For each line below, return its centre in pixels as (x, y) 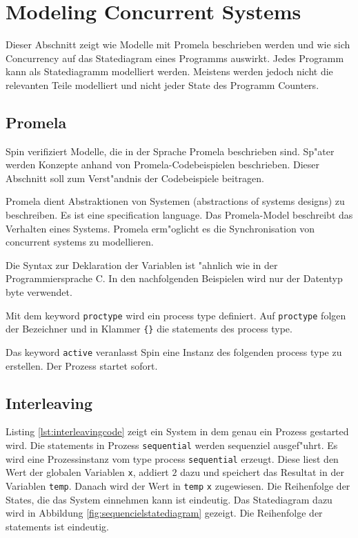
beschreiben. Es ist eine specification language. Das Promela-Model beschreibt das (179, 215)
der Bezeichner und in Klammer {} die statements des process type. (149, 329)
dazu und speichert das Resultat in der (262, 472)
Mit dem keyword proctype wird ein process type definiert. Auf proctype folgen (176, 315)
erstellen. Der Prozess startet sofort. (82, 365)
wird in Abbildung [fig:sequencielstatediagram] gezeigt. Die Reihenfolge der (164, 513)
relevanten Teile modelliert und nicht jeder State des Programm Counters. (162, 84)
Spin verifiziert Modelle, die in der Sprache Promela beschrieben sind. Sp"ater (170, 151)
